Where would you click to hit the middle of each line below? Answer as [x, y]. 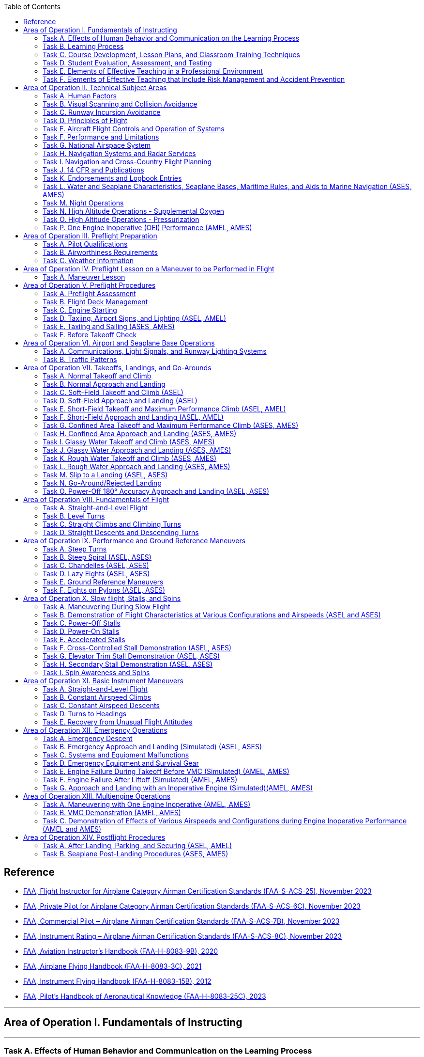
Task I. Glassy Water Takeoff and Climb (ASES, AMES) [129, 442]
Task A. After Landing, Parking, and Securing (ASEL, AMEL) [137, 845]
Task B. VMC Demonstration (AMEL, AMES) [112, 812]
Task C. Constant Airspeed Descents [101, 705]
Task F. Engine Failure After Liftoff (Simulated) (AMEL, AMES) [140, 780]
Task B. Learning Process [83, 46]
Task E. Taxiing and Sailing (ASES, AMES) [109, 326]
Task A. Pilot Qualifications [85, 244]
